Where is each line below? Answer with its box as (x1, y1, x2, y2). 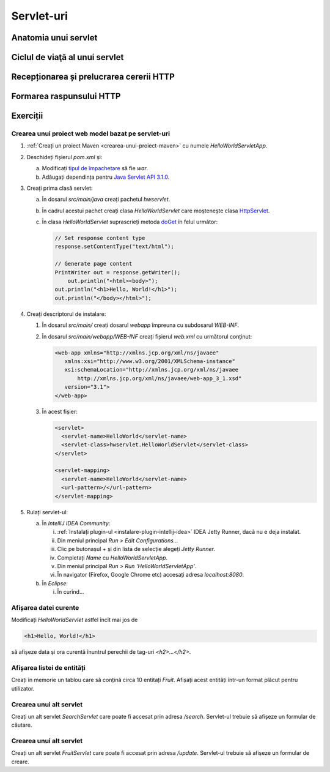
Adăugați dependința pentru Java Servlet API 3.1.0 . (42, 173, 170, 181)
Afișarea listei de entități (11, 664, 86, 672)
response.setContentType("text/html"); (54, 243, 174, 250)
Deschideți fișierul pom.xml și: (26, 153, 103, 160)
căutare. (11, 721, 33, 729)
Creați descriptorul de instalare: (26, 310, 106, 318)
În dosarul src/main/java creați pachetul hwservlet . (42, 196, 170, 203)
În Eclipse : (42, 579, 68, 587)
